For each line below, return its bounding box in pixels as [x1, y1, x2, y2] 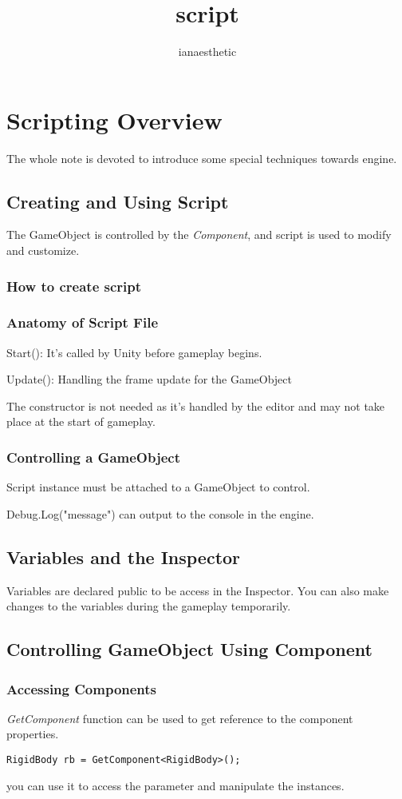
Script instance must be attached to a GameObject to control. [6, 479, 310, 495]
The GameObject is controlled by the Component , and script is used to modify [6, 226, 392, 243]
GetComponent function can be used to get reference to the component [6, 710, 353, 726]
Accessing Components [6, 678, 157, 698]
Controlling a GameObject [6, 447, 180, 467]
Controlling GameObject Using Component [6, 637, 372, 662]
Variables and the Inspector [6, 544, 241, 569]
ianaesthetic [178, 43, 237, 60]
